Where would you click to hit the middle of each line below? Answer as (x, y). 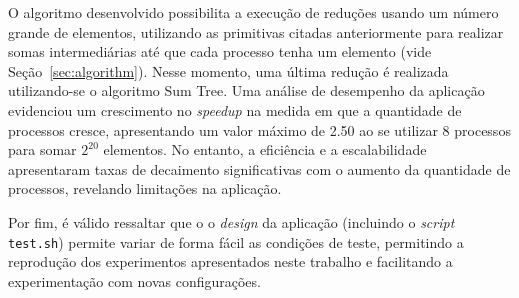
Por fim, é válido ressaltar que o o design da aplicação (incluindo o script (231, 221)
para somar (42, 149)
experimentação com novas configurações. (134, 280)
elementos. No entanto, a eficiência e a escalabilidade (265, 149)
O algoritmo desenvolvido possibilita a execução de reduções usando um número (253, 12)
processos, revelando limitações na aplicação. (145, 188)
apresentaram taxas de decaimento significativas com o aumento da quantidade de (259, 168)
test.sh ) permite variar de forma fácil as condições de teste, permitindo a (236, 241)
